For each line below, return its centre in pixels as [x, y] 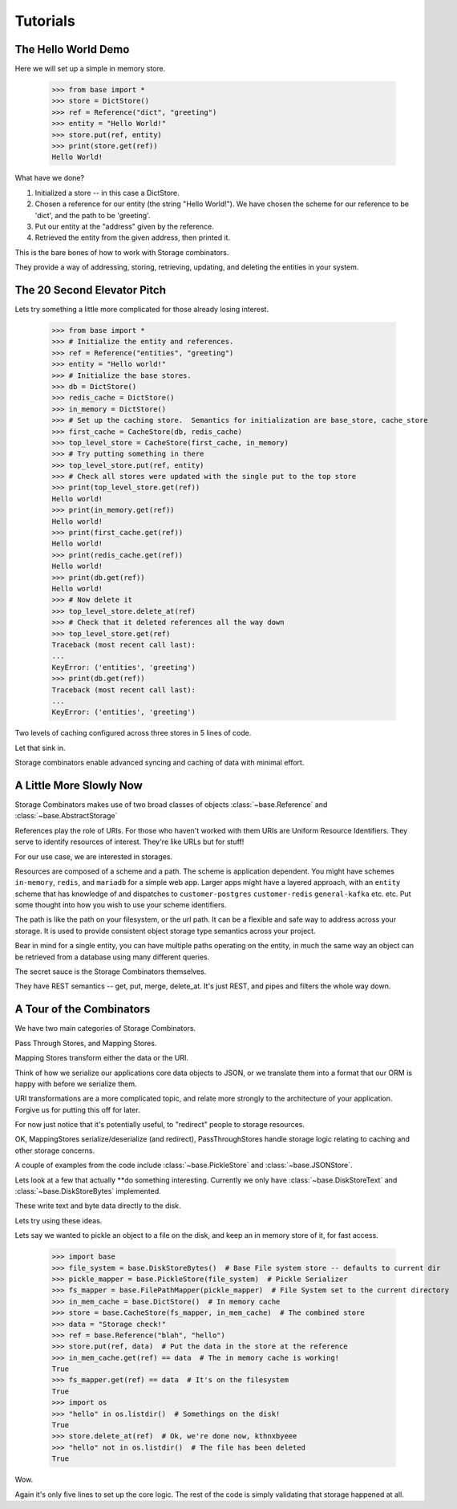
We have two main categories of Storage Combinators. [105, 1028]
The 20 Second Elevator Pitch [90, 290]
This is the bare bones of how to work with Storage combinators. [122, 252]
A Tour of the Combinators [83, 1010]
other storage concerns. [55, 1150]
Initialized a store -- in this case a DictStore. [107, 193]
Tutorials [45, 21]
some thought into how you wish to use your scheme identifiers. [121, 905]
